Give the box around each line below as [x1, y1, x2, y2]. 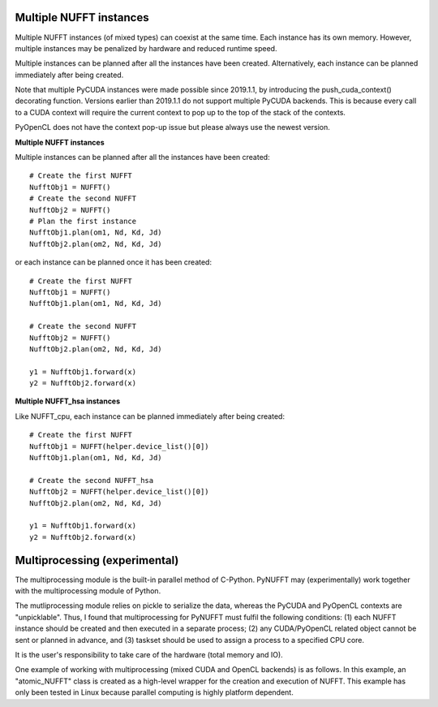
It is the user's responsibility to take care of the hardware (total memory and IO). [15, 650, 283, 659]
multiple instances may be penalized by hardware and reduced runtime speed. [15, 43, 277, 53]
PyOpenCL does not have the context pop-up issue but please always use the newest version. [15, 123, 330, 132]
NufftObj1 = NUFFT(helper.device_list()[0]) [29, 442, 210, 450]
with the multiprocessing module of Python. [15, 586, 161, 596]
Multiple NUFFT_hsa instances [15, 396, 121, 406]
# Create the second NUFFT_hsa [29, 476, 154, 485]
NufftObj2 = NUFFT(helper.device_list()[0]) [29, 487, 210, 497]
